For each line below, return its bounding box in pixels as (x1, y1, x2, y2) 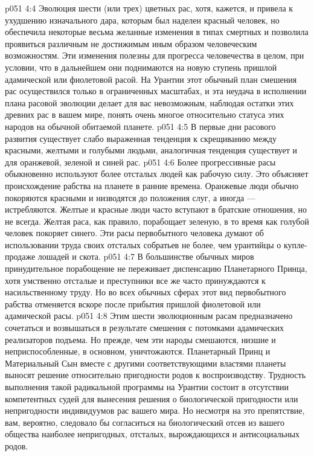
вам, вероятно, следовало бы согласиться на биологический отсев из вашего (5, 416, 285, 428)
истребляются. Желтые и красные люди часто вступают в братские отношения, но (5, 203, 307, 216)
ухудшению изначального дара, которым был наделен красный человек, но (5, 13, 280, 26)
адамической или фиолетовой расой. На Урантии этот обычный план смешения (5, 72, 297, 85)
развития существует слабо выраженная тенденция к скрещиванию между (5, 132, 277, 144)
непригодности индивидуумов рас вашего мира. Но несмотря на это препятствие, (5, 404, 305, 417)
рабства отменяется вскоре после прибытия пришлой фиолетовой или (5, 297, 261, 310)
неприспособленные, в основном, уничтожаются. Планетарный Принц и (5, 345, 271, 358)
